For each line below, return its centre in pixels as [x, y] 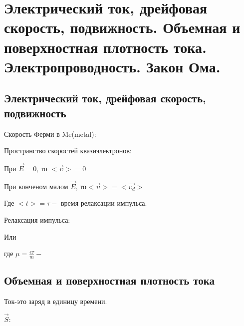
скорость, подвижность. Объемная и [122, 27]
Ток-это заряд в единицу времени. [56, 301]
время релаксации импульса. [104, 203]
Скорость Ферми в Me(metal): [50, 134]
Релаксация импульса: [37, 219]
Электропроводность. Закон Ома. [112, 66]
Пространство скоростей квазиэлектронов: [68, 151]
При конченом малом [36, 186]
